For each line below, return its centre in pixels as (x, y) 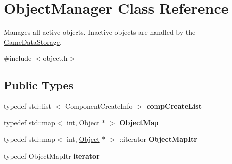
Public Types (39, 85)
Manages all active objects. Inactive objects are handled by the (100, 32)
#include (18, 58)
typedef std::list (28, 106)
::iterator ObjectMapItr (158, 139)
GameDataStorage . (33, 41)
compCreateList (174, 106)
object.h (55, 58)
